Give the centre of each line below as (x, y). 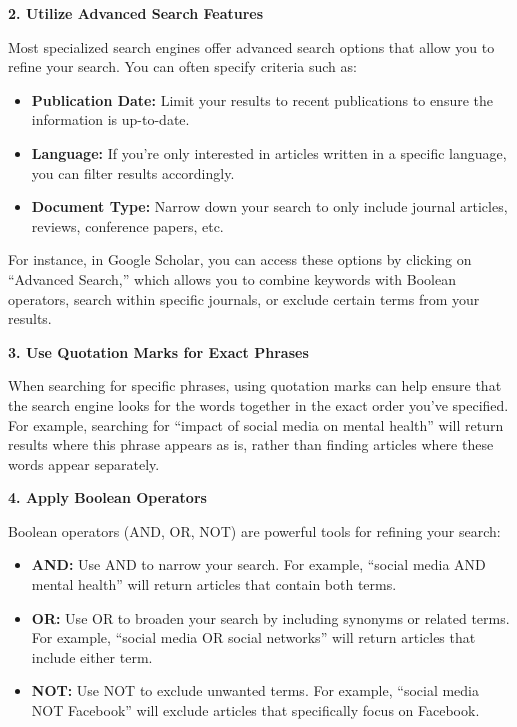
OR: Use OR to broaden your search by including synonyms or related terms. (270, 617)
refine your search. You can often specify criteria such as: (182, 66)
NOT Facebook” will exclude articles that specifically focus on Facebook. (255, 710)
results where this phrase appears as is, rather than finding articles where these (251, 444)
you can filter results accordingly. (133, 172)
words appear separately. (84, 463)
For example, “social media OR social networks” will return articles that (253, 637)
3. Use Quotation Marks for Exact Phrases (158, 351)
